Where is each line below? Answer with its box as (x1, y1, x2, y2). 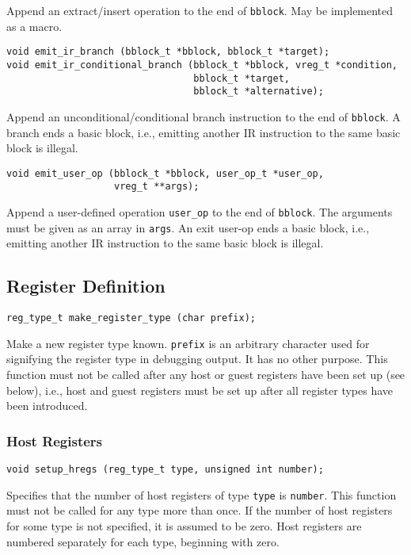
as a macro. (6, 17, 63, 34)
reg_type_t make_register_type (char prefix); (6, 312, 256, 324)
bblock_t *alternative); (193, 86, 324, 98)
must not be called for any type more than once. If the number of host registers (6, 502, 393, 519)
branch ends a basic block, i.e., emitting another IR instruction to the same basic (6, 124, 401, 140)
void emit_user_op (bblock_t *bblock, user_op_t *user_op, (6, 167, 324, 179)
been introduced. (6, 397, 88, 414)
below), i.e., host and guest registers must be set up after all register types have (6, 381, 394, 398)
